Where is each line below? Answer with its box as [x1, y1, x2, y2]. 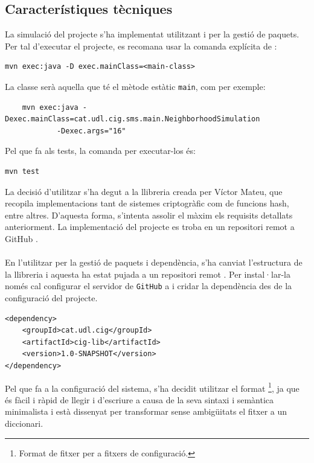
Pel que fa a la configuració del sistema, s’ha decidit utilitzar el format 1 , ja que [5, 380, 300, 394]
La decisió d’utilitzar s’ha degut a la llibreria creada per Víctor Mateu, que [5, 185, 283, 197]
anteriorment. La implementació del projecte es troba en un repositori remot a [5, 220, 295, 233]
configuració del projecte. [5, 292, 98, 304]
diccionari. [5, 417, 43, 430]
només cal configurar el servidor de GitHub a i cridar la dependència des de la [5, 279, 292, 292]
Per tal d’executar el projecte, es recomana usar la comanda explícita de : [5, 39, 277, 52]
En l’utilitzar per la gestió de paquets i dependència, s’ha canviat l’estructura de [5, 256, 303, 269]
